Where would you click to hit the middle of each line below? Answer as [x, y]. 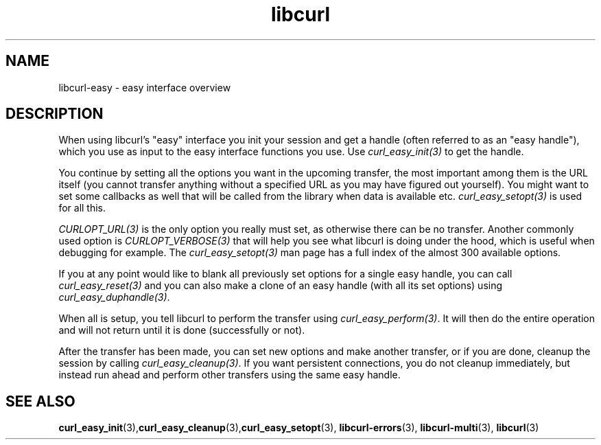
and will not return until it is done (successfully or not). [182, 330]
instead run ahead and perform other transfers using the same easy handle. [229, 375]
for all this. [82, 208]
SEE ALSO [40, 401]
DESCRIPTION [55, 114]
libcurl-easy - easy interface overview [145, 87]
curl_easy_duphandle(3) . [114, 297]
